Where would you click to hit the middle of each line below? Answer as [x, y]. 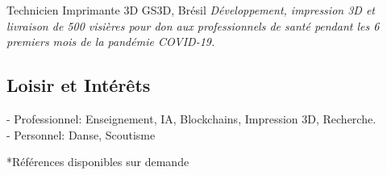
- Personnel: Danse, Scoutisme [81, 134]
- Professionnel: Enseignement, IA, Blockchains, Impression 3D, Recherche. [191, 118]
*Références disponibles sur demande [98, 162]
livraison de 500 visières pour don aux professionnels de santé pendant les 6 [193, 25]
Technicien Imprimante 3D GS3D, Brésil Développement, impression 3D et [191, 10]
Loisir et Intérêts [79, 85]
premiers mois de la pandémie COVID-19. [111, 42]
